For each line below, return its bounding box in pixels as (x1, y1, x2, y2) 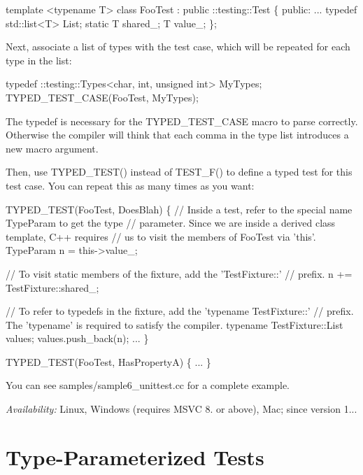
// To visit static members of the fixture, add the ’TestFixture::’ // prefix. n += (6, 266, 353, 281)
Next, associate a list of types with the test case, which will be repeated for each (6, 39, 350, 54)
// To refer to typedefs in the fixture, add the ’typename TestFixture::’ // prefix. (6, 304, 354, 318)
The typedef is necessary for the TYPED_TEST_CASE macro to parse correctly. (6, 113, 358, 128)
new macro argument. (6, 141, 99, 155)
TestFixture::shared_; (6, 280, 99, 295)
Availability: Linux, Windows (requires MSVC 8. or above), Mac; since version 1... (6, 402, 357, 416)
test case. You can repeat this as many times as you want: (6, 178, 255, 192)
